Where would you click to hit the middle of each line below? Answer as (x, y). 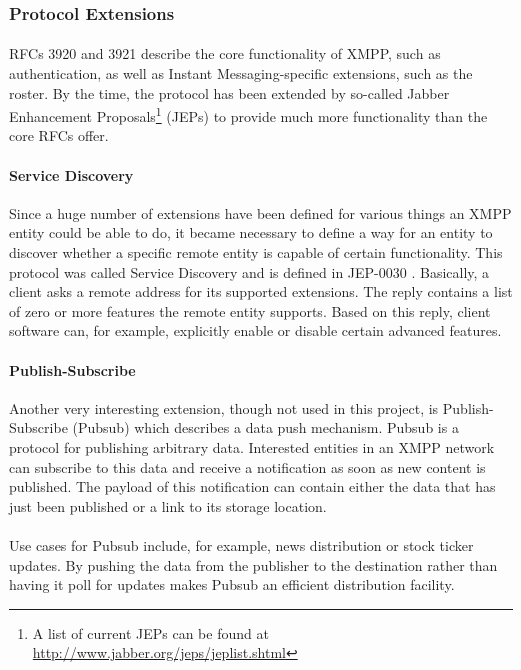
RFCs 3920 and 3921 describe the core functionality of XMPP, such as (225, 53)
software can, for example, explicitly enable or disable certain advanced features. (255, 330)
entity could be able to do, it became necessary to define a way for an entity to (251, 232)
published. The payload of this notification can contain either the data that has (252, 486)
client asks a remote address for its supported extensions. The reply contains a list (261, 291)
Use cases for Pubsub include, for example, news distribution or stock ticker (241, 544)
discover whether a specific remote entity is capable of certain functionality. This (256, 252)
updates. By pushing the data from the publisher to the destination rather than (253, 564)
